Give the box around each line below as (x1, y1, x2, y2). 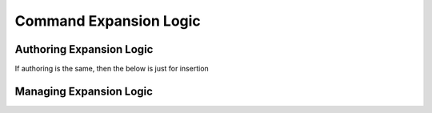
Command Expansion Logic (14, 12, 202, 30)
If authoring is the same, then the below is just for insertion (14, 64, 210, 74)
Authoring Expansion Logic (14, 42, 154, 56)
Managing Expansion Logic (14, 84, 154, 98)
